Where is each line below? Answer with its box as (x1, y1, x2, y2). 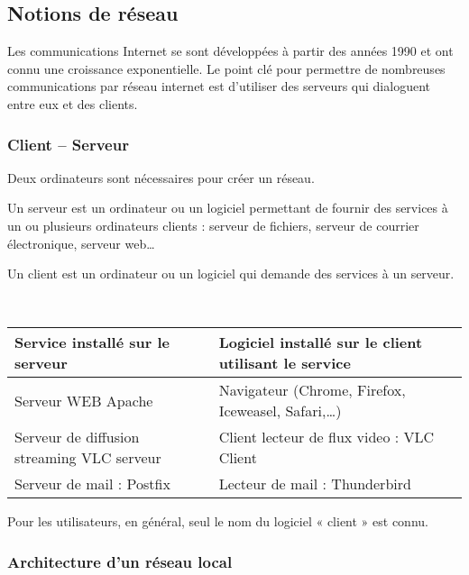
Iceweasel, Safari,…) (218, 400, 342, 422)
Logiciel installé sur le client (218, 332, 423, 353)
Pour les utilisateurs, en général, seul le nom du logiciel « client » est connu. (7, 512, 428, 531)
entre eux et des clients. (7, 94, 138, 113)
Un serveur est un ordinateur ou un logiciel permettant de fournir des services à (7, 198, 448, 217)
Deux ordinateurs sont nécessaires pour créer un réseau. (7, 168, 315, 187)
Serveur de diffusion (14, 426, 140, 448)
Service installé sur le (14, 332, 170, 353)
